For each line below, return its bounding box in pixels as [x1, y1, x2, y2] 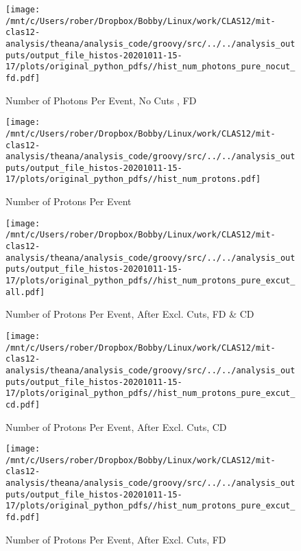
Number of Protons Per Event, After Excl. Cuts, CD [5, 419, 227, 434]
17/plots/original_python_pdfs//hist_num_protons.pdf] [5, 174, 261, 185]
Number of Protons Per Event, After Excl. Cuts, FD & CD [5, 307, 254, 321]
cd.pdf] [5, 399, 40, 410]
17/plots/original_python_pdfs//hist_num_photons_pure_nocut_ [5, 62, 296, 72]
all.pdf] [5, 287, 45, 297]
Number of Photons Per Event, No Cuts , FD [5, 93, 197, 107]
